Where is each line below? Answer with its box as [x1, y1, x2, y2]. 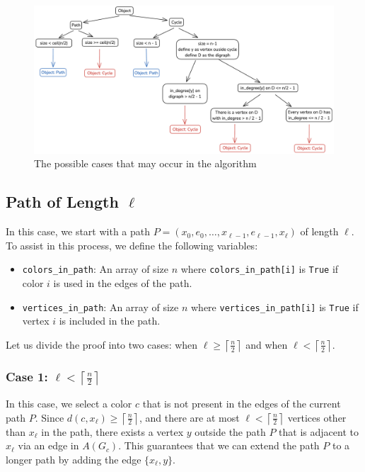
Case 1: [6, 367, 48, 385]
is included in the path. [59, 313, 161, 328]
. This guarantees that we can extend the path [118, 438, 320, 453]
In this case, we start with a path [6, 224, 151, 239]
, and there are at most [139, 410, 240, 425]
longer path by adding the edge [6, 451, 141, 466]
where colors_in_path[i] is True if [180, 262, 339, 276]
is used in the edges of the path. [53, 275, 192, 290]
